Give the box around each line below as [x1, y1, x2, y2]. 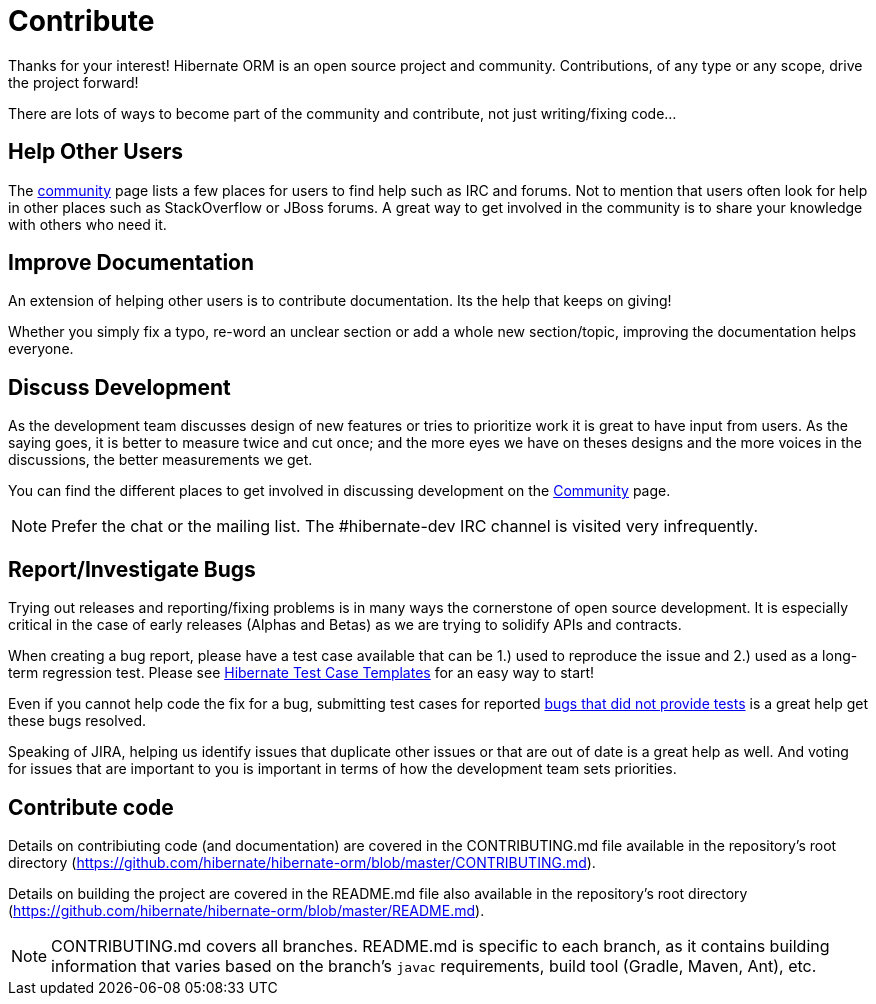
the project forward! [8, 73, 139, 91]
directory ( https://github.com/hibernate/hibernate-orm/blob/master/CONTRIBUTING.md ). [8, 853, 596, 871]
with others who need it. [8, 215, 167, 233]
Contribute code [8, 794, 174, 820]
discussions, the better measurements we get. [8, 451, 313, 469]
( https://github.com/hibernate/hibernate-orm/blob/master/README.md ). [8, 901, 485, 919]
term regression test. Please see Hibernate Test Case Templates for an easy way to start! [8, 664, 595, 682]
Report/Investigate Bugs [8, 556, 256, 582]
